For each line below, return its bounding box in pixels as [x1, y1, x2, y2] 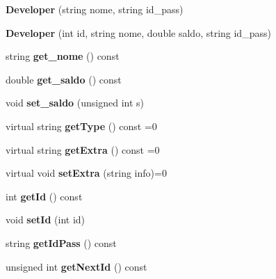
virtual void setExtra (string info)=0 [6, 166, 167, 180]
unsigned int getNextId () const [6, 259, 147, 273]
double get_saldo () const [6, 72, 122, 86]
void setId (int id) [6, 212, 86, 227]
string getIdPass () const [6, 235, 117, 250]
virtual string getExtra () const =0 [6, 142, 160, 157]
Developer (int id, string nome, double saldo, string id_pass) [6, 25, 271, 40]
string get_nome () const [6, 49, 120, 63]
